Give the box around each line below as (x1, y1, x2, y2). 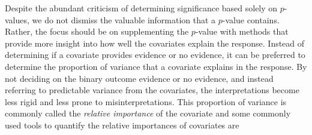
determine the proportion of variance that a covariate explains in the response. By (5, 60, 307, 72)
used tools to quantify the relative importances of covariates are (5, 118, 239, 131)
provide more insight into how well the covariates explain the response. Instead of (5, 36, 305, 49)
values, (5, 13, 29, 26)
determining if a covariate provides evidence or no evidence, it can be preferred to (5, 48, 305, 61)
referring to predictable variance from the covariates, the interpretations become (5, 84, 299, 96)
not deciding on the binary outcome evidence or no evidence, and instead (5, 72, 274, 84)
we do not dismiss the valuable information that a (32, 13, 216, 26)
